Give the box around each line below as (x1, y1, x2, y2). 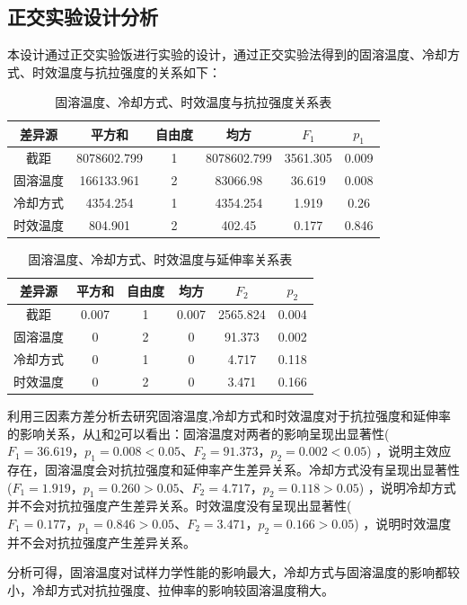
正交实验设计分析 (7, 3, 158, 31)
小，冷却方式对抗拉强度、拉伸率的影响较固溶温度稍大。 (7, 580, 334, 599)
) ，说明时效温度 (354, 513, 452, 532)
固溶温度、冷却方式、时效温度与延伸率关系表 (28, 249, 293, 268)
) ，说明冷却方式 (358, 477, 456, 496)
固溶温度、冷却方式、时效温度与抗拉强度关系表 (55, 93, 332, 111)
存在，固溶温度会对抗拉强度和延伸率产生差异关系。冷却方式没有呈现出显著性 (7, 459, 460, 478)
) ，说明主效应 (366, 441, 452, 460)
